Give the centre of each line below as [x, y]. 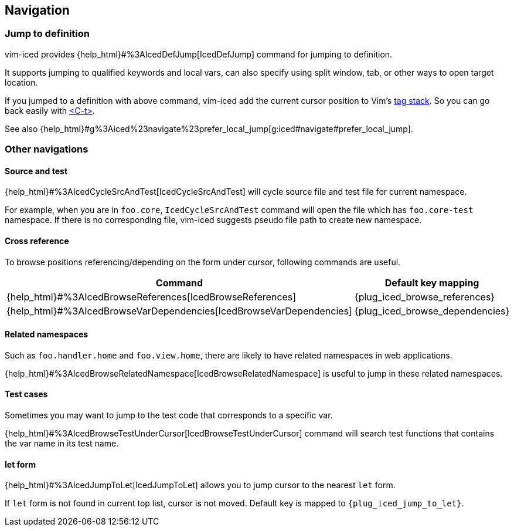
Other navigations [47, 149]
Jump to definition [47, 34]
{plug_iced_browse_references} [425, 297]
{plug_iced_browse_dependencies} [432, 311]
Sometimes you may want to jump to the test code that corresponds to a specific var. [169, 415]
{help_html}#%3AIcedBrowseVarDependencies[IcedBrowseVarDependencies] [179, 311]
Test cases [26, 394]
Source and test [36, 171]
